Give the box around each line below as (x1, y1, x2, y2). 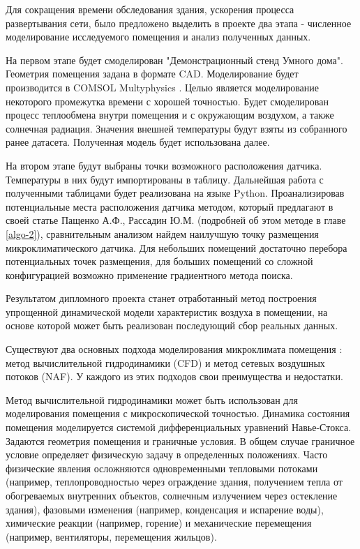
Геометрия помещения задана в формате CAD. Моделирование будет (6, 66, 299, 81)
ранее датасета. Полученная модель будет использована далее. (6, 135, 270, 149)
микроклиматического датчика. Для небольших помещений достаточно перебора (6, 240, 347, 255)
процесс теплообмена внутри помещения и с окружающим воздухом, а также (6, 107, 334, 122)
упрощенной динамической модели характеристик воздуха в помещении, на (6, 304, 328, 319)
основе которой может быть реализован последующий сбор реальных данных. (6, 318, 338, 333)
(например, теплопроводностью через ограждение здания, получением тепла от (6, 474, 343, 489)
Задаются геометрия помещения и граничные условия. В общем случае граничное (6, 433, 355, 448)
